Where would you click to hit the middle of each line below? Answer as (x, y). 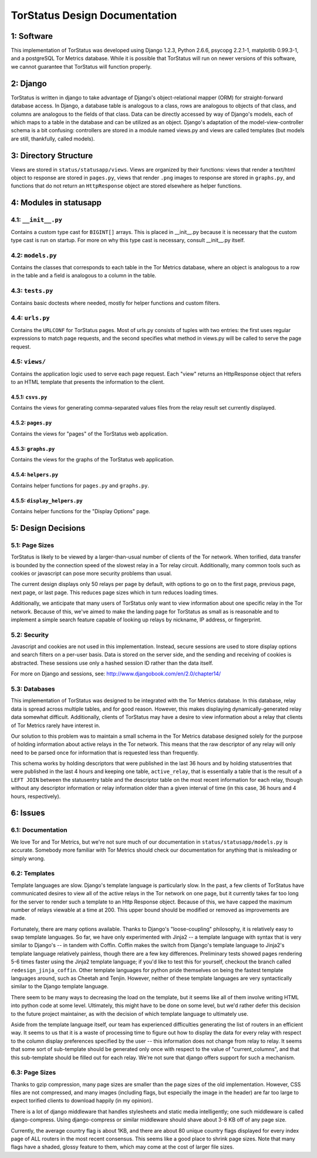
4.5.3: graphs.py (33, 449)
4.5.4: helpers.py (35, 475)
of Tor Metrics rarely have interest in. (55, 725)
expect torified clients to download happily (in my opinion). (82, 1101)
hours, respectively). (36, 796)
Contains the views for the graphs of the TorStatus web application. (92, 460)
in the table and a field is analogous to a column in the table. (84, 276)
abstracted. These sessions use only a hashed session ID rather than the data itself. (112, 663)
